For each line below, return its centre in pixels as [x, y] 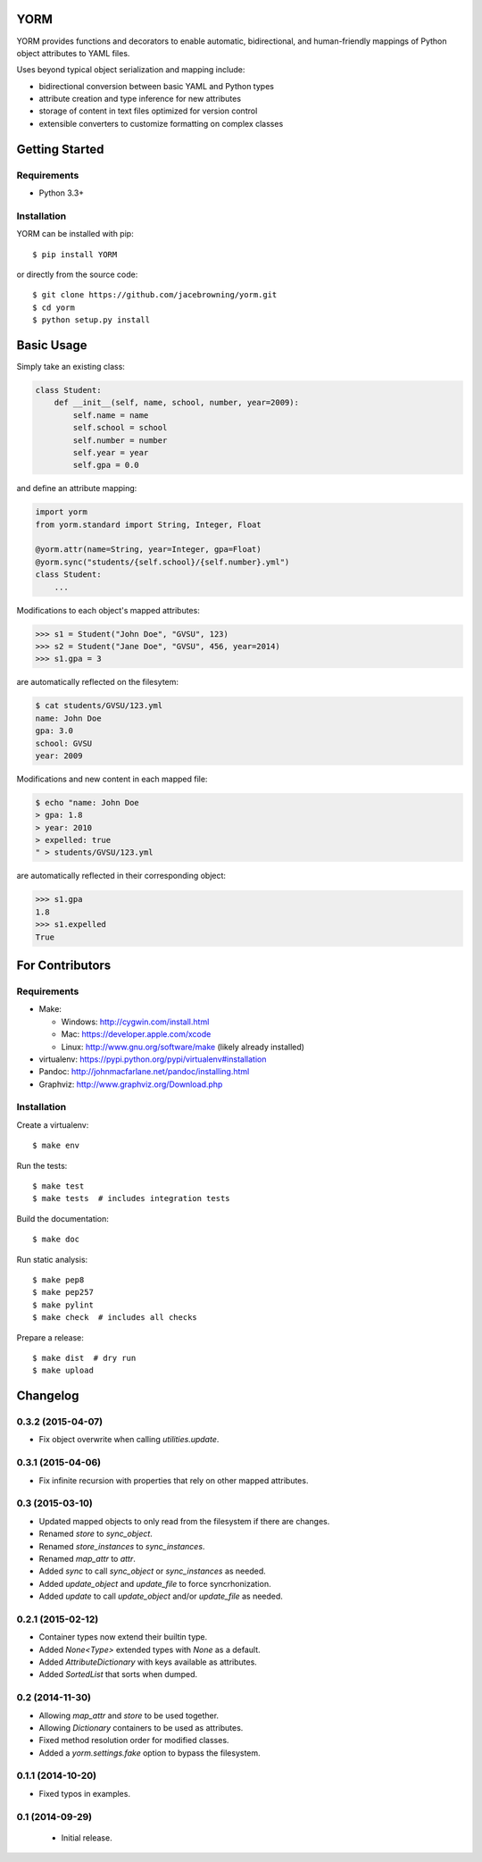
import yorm [62, 512]
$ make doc [56, 1240]
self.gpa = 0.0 [106, 465]
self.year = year [111, 452]
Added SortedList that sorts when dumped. [118, 1674]
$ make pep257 [63, 1292]
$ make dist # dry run [84, 1358]
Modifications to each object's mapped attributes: [108, 610]
